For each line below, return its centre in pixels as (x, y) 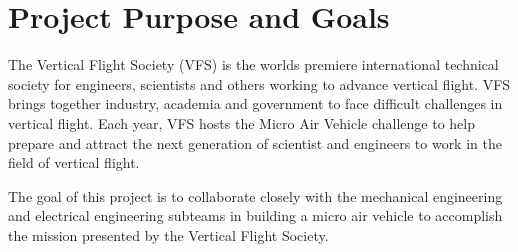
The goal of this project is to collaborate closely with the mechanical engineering (255, 195)
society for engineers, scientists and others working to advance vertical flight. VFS (259, 83)
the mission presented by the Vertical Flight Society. (168, 234)
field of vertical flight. (74, 162)
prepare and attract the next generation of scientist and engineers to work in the (255, 142)
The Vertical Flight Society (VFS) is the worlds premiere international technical (253, 64)
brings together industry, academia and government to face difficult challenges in (255, 103)
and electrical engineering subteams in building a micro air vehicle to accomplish (255, 215)
